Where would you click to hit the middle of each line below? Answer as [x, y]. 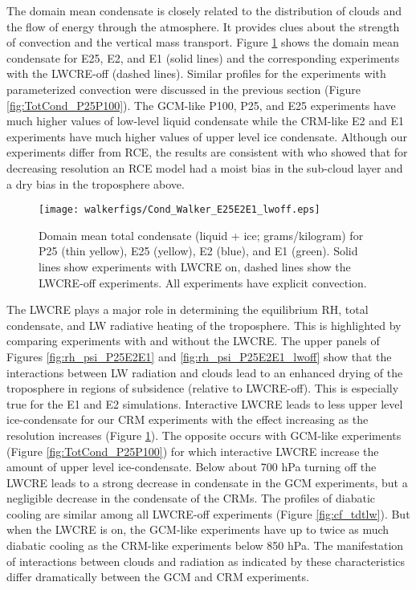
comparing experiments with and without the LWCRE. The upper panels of [193, 341]
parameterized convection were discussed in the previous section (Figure [184, 89]
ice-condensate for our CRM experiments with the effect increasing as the [188, 419]
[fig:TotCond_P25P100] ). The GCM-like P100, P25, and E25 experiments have [201, 105]
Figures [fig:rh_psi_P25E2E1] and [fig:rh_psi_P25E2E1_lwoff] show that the [199, 356]
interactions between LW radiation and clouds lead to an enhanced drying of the [205, 372]
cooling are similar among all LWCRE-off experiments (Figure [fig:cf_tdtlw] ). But [208, 513]
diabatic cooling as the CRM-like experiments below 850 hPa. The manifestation [205, 545]
